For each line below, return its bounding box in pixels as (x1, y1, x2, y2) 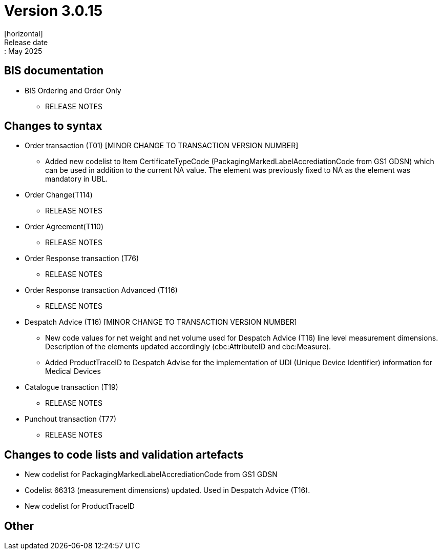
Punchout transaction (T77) (25, 414, 117, 424)
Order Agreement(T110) (25, 222, 104, 231)
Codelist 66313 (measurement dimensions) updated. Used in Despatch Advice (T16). (25, 486, 310, 495)
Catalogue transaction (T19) (25, 383, 118, 392)
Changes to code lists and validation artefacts (4, 448, 244, 461)
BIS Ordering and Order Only (25, 86, 121, 95)
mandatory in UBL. (45, 174, 108, 184)
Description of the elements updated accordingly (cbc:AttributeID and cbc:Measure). (45, 342, 331, 351)
